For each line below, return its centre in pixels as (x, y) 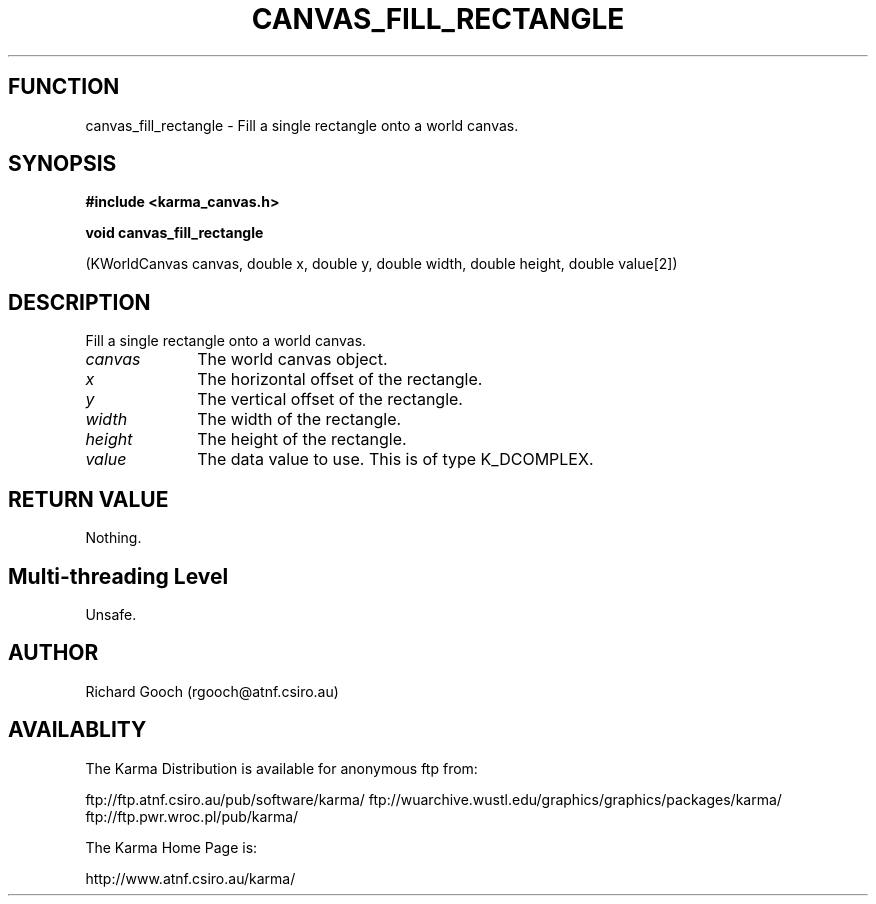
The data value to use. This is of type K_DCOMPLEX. (395, 459)
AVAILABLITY (77, 730)
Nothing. (113, 538)
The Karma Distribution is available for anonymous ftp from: (281, 768)
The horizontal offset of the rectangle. (340, 379)
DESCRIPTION (79, 302)
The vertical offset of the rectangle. (330, 399)
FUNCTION (64, 87)
